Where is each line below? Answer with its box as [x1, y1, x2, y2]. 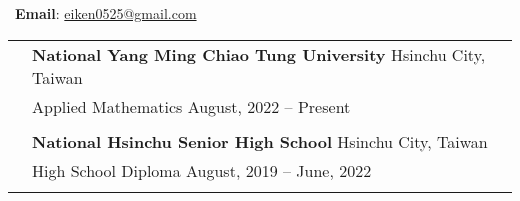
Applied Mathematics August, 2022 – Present [32, 94, 351, 118]
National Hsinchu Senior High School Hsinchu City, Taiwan [32, 129, 488, 153]
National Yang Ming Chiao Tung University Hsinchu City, [32, 42, 486, 66]
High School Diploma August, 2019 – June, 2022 [32, 158, 372, 182]
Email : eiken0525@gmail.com [15, 3, 197, 23]
